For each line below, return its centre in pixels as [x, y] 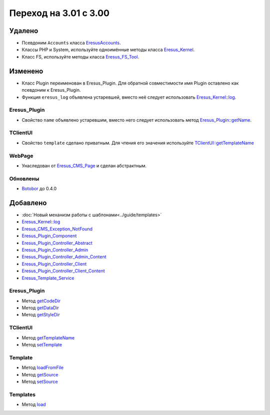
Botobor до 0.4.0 [39, 189]
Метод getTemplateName [48, 337]
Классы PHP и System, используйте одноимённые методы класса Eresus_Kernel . [108, 50]
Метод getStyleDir [41, 315]
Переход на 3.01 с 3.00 [59, 13]
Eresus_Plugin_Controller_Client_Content [63, 271]
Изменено [26, 71]
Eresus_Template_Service [48, 278]
